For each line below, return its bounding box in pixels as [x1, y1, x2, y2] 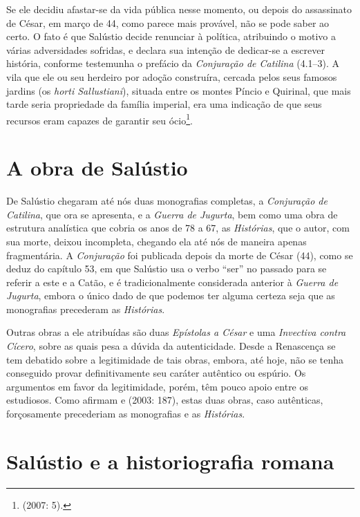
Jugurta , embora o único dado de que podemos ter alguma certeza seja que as [6, 288, 335, 303]
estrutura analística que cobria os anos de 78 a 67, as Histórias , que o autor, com [6, 220, 350, 235]
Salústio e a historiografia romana [6, 446, 334, 475]
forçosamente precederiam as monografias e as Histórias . [6, 406, 245, 421]
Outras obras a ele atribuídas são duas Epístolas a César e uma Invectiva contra [6, 325, 346, 339]
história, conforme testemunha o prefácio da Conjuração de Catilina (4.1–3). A [6, 56, 340, 70]
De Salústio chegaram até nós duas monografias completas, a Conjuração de [6, 194, 328, 208]
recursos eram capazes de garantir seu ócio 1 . [6, 111, 193, 127]
